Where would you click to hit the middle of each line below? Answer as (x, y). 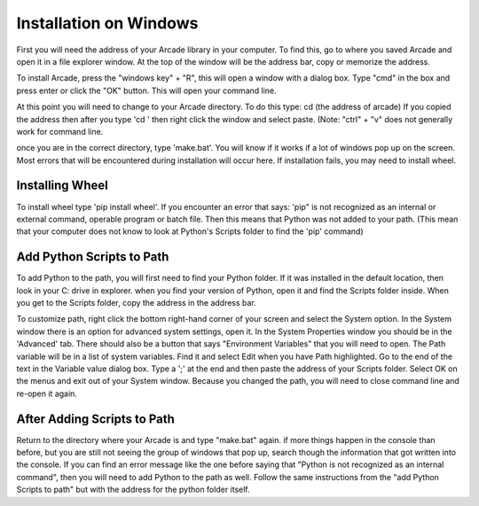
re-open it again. (47, 393)
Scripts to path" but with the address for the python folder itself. (133, 490)
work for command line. (60, 131)
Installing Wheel (62, 186)
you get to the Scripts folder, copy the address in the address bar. (136, 303)
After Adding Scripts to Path (95, 419)
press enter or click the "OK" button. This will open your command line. (146, 90)
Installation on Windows (107, 23)
